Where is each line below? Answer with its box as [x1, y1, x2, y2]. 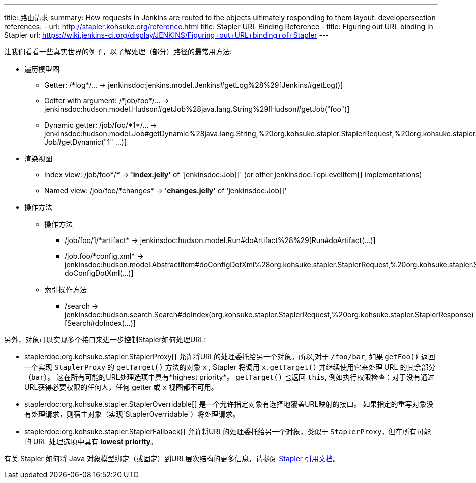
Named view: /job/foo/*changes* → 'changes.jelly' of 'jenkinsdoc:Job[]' [44, 186, 287, 195]
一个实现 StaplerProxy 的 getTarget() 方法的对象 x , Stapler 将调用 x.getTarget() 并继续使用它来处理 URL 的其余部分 [24, 363, 436, 371]
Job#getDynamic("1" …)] [44, 138, 127, 146]
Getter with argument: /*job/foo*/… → [44, 96, 169, 105]
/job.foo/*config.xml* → [65, 252, 144, 260]
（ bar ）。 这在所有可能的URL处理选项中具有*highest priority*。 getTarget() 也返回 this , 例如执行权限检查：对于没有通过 [24, 373, 435, 381]
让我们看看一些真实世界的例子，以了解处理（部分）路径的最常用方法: [4, 47, 232, 56]
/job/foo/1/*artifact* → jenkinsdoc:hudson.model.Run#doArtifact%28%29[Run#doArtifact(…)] [65, 236, 376, 245]
